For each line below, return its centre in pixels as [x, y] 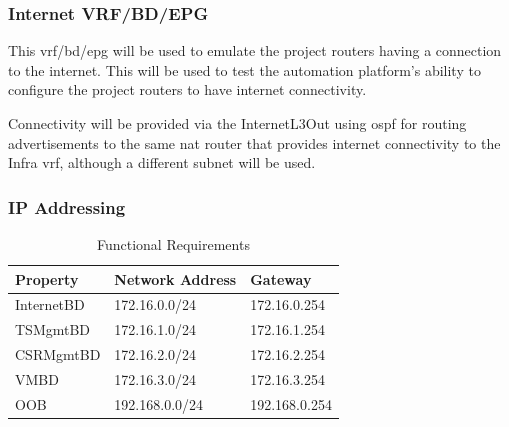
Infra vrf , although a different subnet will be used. [162, 162]
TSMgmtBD [53, 329]
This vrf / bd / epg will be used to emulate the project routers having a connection [255, 50]
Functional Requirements [173, 244]
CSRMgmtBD [58, 354]
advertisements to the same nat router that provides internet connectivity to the [254, 142]
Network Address [175, 278]
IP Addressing [67, 206]
